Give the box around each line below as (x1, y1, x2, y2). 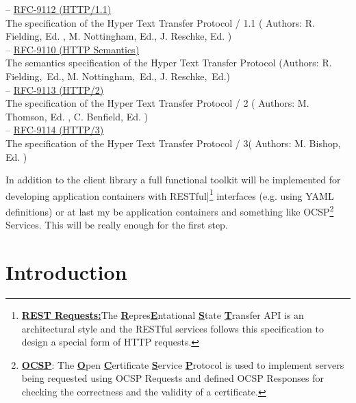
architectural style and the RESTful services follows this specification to (21, 321, 324, 335)
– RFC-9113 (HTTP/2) (5, 82, 104, 96)
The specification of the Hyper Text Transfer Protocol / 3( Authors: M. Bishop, (5, 135, 341, 150)
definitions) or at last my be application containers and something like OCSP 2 (5, 202, 334, 218)
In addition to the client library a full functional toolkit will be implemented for (5, 172, 341, 187)
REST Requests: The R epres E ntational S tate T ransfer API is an (21, 307, 304, 322)
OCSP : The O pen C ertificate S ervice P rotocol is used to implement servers (21, 357, 344, 372)
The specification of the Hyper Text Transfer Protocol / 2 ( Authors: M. (5, 96, 309, 110)
